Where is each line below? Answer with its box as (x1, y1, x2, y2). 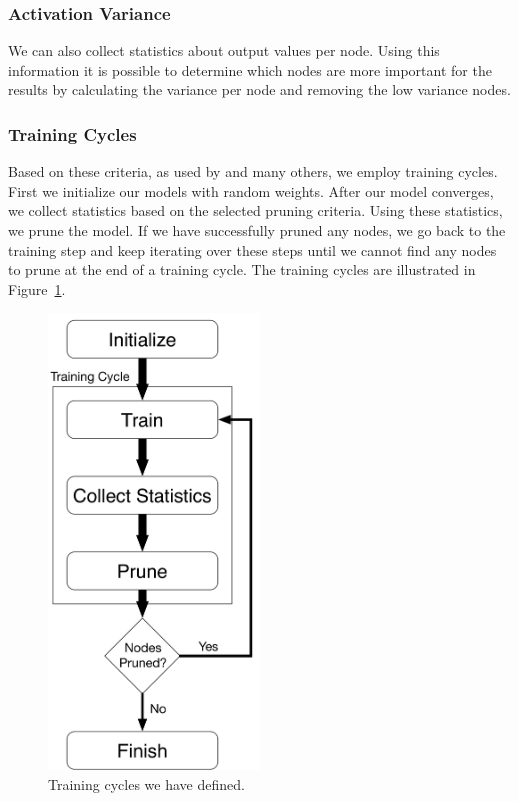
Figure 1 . (8, 278, 66, 299)
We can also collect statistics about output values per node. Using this (8, 40, 440, 61)
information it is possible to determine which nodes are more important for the (8, 59, 492, 80)
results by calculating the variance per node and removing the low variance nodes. (8, 79, 511, 100)
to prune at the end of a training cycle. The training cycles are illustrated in (8, 259, 476, 280)
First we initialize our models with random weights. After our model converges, (8, 180, 494, 201)
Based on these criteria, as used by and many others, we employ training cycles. (8, 161, 498, 182)
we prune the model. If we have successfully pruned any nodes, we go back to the (8, 220, 506, 240)
